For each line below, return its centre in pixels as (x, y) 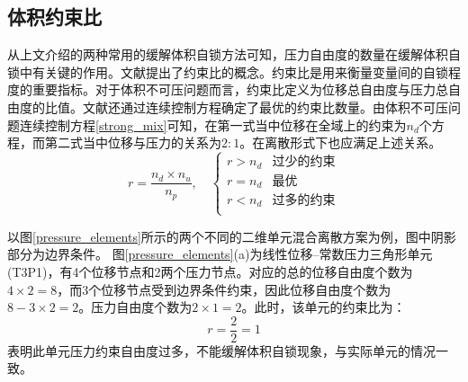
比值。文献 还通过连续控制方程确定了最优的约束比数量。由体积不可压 (246, 107)
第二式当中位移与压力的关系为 (133, 142)
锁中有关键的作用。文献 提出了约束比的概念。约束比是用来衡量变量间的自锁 (228, 71)
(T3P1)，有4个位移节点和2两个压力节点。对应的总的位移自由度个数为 (210, 271)
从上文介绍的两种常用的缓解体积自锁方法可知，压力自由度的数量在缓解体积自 (234, 54)
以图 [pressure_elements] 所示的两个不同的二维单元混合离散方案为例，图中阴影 (232, 236)
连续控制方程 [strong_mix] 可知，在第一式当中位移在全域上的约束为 (213, 124)
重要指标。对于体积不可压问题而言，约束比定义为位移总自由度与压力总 (240, 89)
